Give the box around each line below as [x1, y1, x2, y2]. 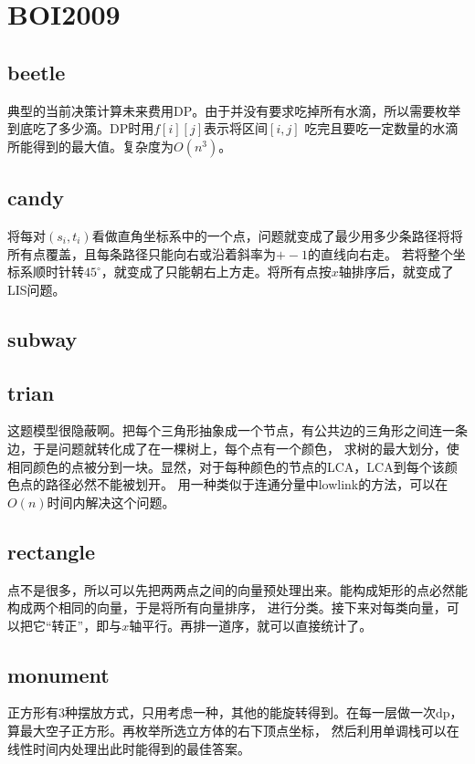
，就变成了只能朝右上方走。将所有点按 [100, 262, 332, 281]
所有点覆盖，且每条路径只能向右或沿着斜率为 [7, 244, 276, 263]
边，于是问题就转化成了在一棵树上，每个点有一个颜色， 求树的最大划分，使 [7, 438, 459, 457]
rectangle [7, 537, 96, 565]
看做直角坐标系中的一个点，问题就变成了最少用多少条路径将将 [91, 225, 463, 245]
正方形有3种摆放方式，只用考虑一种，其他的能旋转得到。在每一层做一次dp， [7, 703, 463, 722]
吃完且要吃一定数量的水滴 [304, 119, 459, 138]
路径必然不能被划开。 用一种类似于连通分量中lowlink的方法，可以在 [45, 475, 449, 494]
